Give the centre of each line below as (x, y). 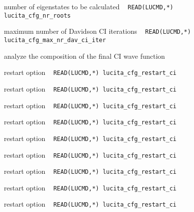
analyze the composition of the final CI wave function (84, 56)
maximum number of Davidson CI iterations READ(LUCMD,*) (97, 31)
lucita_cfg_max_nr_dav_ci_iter (55, 40)
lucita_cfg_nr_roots (38, 15)
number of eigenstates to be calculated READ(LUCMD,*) (89, 6)
